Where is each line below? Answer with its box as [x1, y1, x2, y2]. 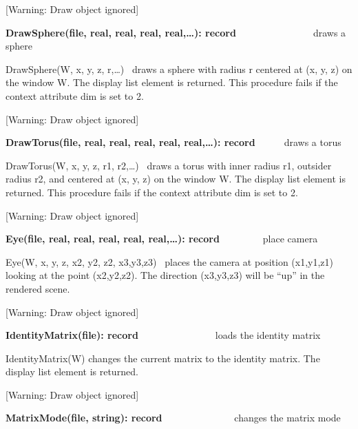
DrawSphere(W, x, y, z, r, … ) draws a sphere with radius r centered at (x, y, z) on [6, 61, 352, 76]
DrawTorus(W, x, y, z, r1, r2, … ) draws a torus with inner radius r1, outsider [6, 158, 332, 172]
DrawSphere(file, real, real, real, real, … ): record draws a [6, 25, 346, 39]
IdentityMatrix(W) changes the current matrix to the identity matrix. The [6, 350, 320, 365]
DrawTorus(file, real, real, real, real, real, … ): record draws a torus [6, 135, 341, 149]
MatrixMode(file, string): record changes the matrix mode [6, 410, 341, 425]
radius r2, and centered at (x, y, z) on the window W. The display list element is [6, 171, 346, 186]
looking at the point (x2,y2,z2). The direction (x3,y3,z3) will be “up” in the [6, 268, 325, 282]
